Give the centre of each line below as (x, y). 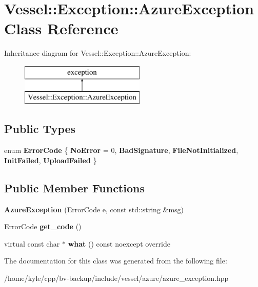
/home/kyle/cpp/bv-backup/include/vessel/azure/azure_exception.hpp (116, 278)
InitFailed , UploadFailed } (51, 160)
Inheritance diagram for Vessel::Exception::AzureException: (98, 53)
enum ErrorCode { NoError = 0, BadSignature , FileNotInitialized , (121, 150)
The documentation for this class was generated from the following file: (116, 261)
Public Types (40, 129)
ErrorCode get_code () (43, 226)
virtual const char (32, 243)
